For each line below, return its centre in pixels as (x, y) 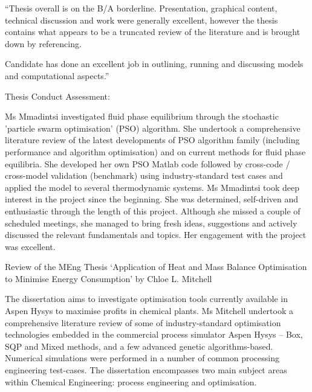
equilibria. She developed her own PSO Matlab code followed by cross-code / (148, 163)
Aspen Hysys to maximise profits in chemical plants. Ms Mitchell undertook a (149, 311)
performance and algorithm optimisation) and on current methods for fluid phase (155, 151)
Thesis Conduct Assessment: (57, 96)
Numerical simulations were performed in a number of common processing (142, 358)
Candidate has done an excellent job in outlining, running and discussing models (154, 64)
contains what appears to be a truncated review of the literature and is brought (153, 32)
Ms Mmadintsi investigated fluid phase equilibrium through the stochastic (142, 116)
